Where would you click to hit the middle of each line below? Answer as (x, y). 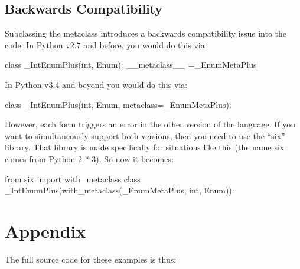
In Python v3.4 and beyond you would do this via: (96, 84)
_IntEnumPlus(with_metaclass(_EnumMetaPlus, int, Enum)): (120, 190)
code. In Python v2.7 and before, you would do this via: (106, 45)
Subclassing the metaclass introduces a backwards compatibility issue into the (146, 33)
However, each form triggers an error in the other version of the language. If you (150, 124)
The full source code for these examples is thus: (91, 259)
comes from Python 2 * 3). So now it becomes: (89, 158)
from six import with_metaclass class (73, 178)
